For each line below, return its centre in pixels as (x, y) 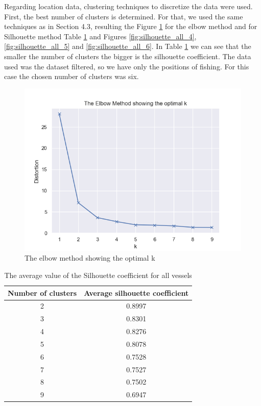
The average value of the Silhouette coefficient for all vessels (98, 275)
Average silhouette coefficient (136, 293)
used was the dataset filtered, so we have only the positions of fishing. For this (127, 66)
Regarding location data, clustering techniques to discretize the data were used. (128, 6)
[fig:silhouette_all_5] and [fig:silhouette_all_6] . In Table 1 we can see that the (128, 46)
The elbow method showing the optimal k (90, 258)
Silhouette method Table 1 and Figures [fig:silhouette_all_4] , (100, 36)
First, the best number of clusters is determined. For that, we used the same (124, 16)
